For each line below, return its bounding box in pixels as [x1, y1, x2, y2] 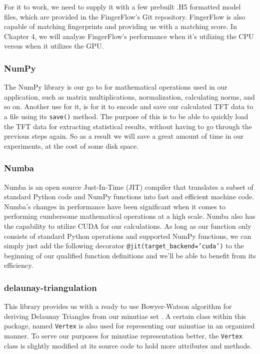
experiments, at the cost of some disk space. [4, 140, 139, 151]
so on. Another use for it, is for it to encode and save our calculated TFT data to [4, 101, 253, 112]
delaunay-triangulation [4, 281, 97, 293]
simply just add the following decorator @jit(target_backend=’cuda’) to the [4, 240, 244, 251]
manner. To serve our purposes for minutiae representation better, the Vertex [4, 330, 242, 341]
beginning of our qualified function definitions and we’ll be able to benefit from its [4, 250, 256, 260]
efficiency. [4, 260, 33, 270]
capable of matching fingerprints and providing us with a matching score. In [4, 21, 237, 32]
